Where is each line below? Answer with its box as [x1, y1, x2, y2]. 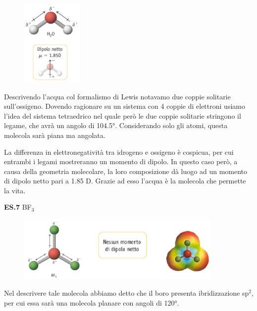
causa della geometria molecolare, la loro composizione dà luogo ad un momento [4, 166, 248, 176]
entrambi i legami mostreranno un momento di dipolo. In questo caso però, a [4, 156, 238, 167]
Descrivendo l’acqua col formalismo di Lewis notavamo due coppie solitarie [4, 91, 231, 101]
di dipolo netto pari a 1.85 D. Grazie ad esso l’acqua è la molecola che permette [4, 176, 246, 186]
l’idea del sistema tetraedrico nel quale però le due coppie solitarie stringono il [4, 110, 241, 121]
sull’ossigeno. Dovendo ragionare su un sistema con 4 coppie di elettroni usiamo [4, 101, 245, 111]
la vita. [4, 185, 26, 195]
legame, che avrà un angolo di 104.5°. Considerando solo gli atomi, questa [4, 120, 228, 131]
